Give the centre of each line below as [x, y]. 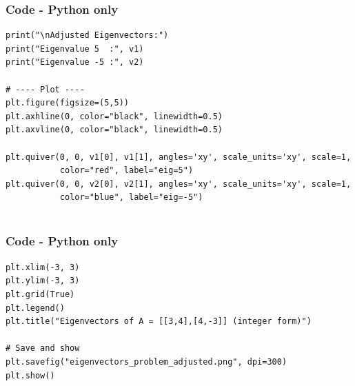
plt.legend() [35, 308]
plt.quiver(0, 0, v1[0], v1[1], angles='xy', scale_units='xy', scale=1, [179, 157]
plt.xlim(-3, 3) [43, 267]
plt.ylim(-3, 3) [43, 281]
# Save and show [43, 348]
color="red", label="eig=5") [126, 171]
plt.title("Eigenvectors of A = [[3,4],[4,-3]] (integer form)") [159, 322]
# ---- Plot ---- [45, 89]
